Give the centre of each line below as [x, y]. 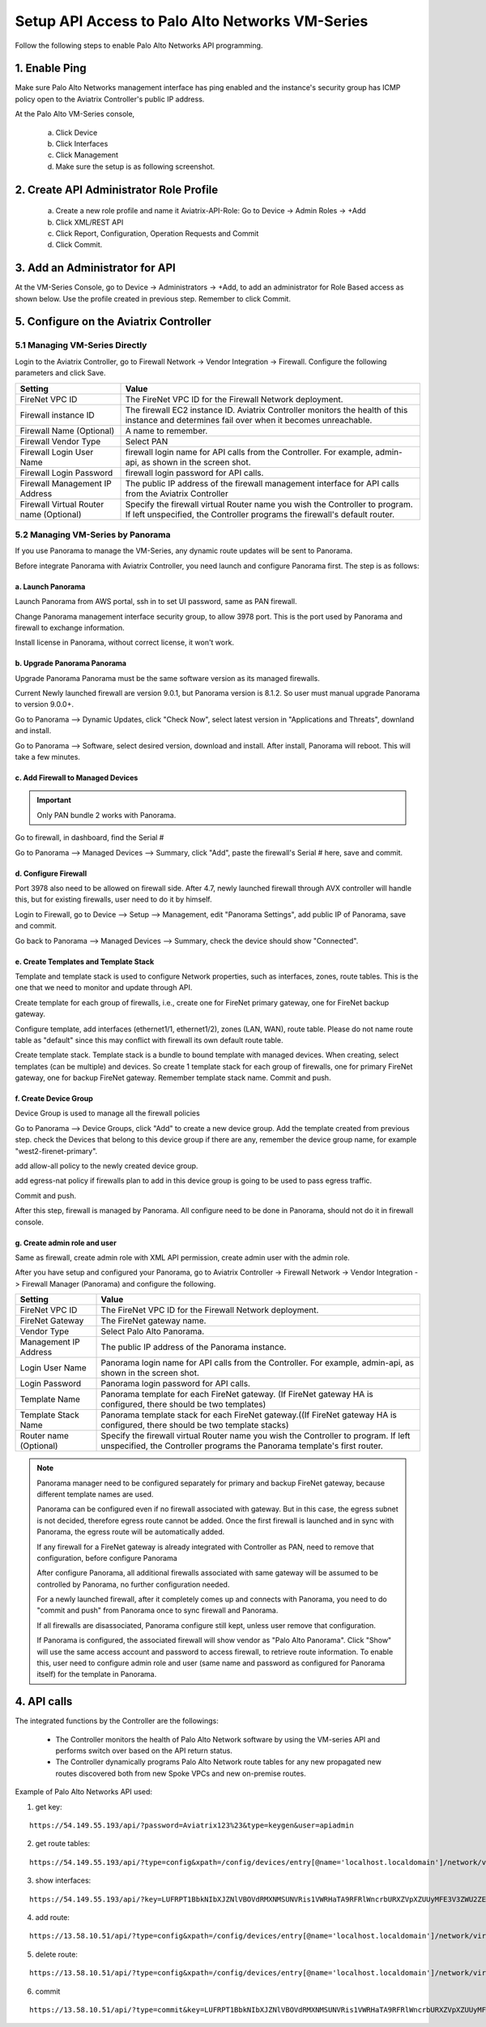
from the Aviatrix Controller [177, 493]
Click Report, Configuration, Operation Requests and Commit [157, 233]
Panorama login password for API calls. [176, 1384]
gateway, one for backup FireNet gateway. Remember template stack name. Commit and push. [173, 1078]
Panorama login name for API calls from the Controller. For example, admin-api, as [258, 1363]
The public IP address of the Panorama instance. [194, 1348]
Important [54, 800]
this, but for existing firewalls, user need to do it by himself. [113, 899]
